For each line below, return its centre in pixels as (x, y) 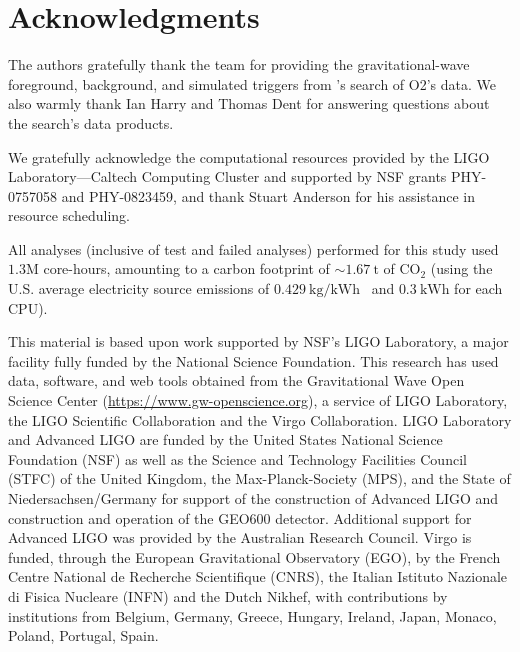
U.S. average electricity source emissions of (139, 288)
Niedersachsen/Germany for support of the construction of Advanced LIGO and (253, 498)
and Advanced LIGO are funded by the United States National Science (225, 439)
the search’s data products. (91, 122)
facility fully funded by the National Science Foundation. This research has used (253, 360)
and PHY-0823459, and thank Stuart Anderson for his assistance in (268, 195)
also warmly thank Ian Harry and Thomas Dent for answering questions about (249, 103)
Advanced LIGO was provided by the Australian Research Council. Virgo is (240, 537)
